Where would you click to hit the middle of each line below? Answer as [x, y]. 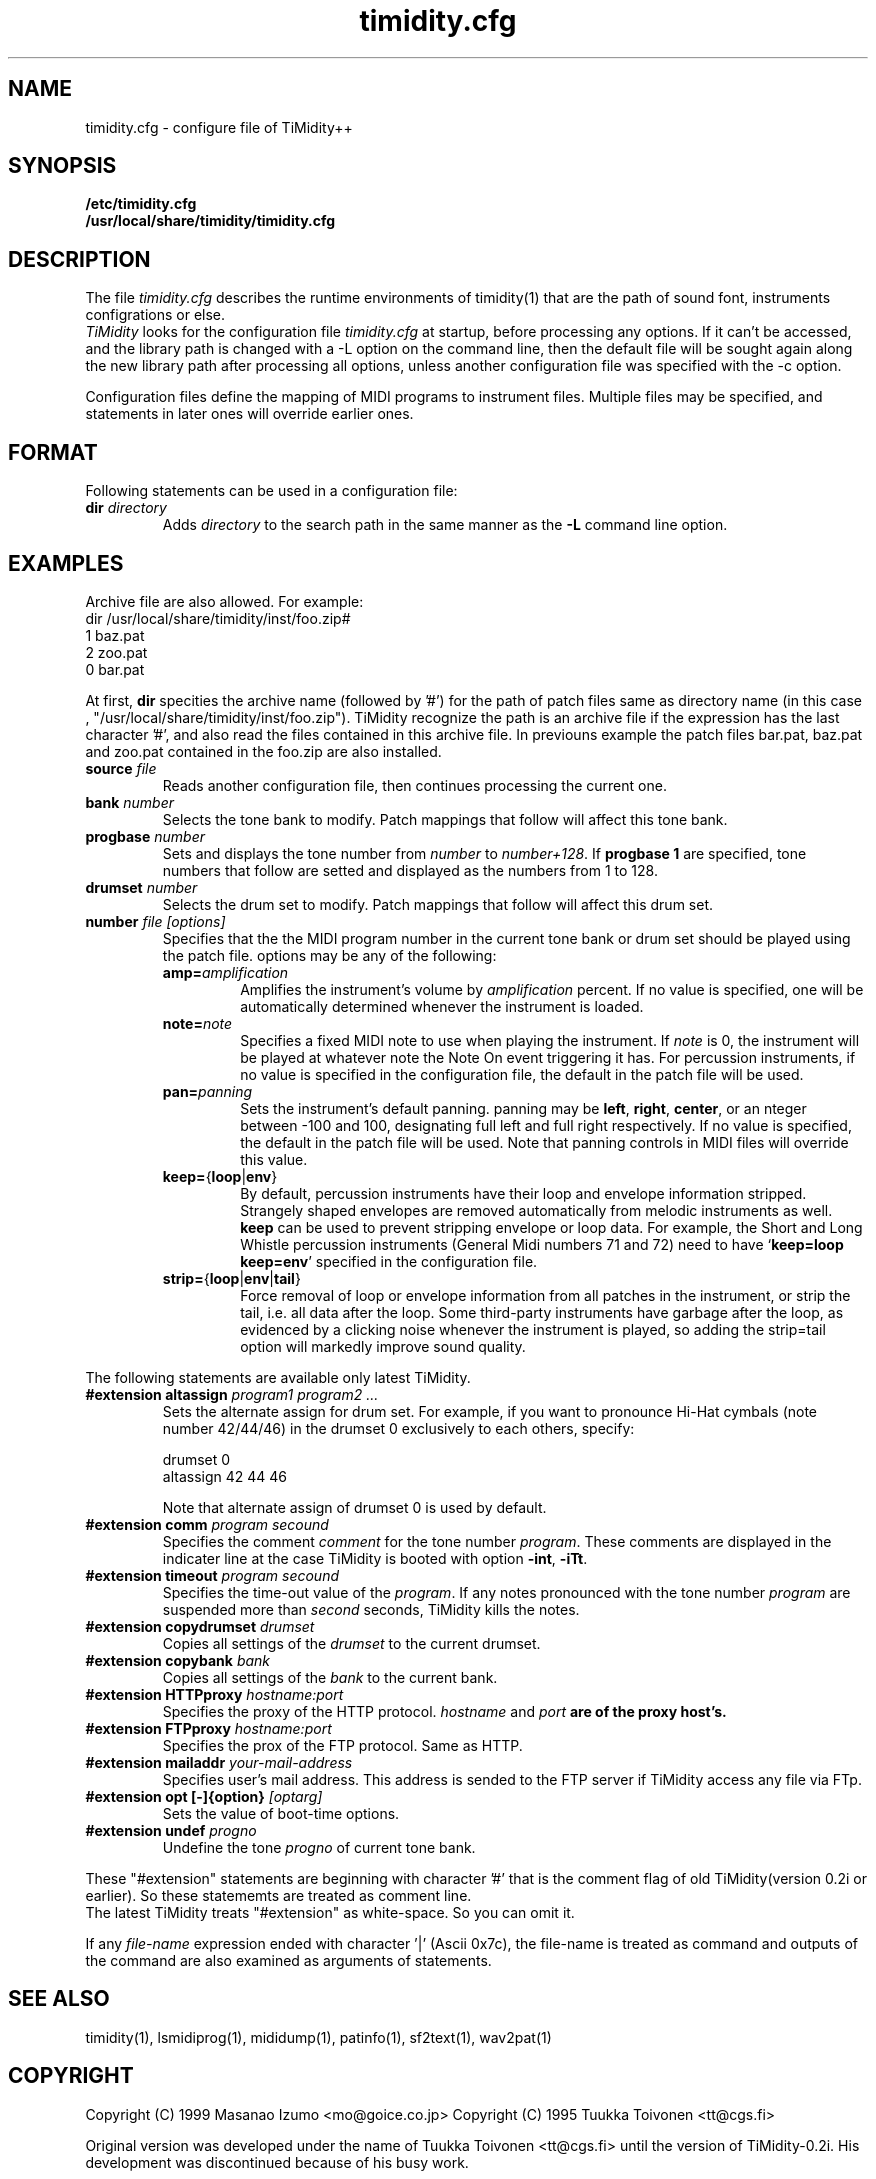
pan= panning [207, 1091]
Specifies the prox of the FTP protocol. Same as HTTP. [342, 1745]
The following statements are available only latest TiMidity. [278, 1377]
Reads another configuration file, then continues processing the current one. [414, 785]
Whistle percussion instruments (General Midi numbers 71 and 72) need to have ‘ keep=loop [542, 1244]
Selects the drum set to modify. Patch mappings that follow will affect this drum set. [438, 904]
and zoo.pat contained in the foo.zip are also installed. [263, 751]
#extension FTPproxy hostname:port [208, 1728]
